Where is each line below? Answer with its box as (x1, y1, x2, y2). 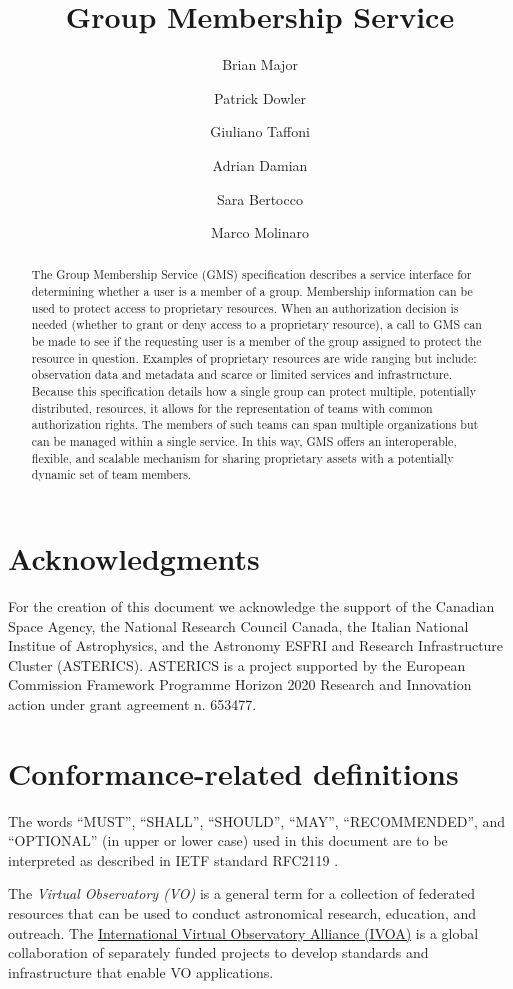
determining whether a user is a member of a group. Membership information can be (31, 283, 473, 300)
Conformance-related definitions (8, 752, 459, 793)
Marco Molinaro (210, 222, 310, 243)
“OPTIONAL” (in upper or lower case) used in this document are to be (8, 830, 448, 851)
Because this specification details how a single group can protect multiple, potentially (31, 383, 476, 400)
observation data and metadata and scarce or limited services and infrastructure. (31, 366, 453, 383)
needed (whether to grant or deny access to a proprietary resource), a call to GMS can (31, 316, 482, 333)
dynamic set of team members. (31, 466, 192, 483)
